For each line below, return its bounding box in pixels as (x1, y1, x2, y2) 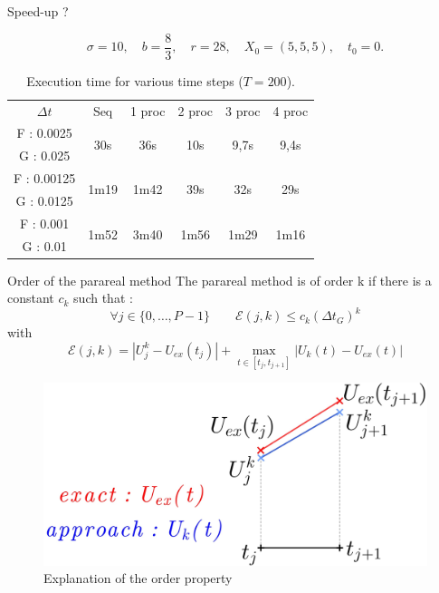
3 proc (225, 101, 261, 120)
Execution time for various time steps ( (26, 71, 243, 90)
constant (7, 288, 54, 307)
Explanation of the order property (43, 569, 233, 588)
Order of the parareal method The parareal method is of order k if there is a (7, 270, 432, 289)
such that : (73, 288, 133, 307)
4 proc (272, 101, 309, 120)
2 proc (177, 101, 214, 120)
